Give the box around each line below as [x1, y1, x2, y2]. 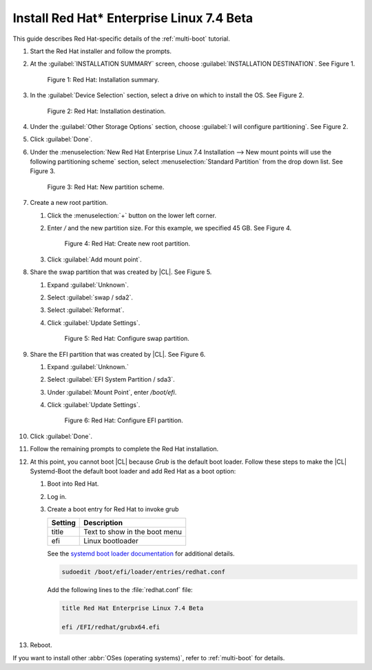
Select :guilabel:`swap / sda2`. [47, 293, 134, 302]
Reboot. [30, 641, 52, 649]
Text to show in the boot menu [83, 526, 183, 536]
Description [83, 518, 123, 527]
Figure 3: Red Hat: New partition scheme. [47, 183, 165, 191]
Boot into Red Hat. [47, 480, 99, 488]
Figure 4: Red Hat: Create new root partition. [64, 239, 191, 248]
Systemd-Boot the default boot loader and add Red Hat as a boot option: [30, 467, 236, 475]
